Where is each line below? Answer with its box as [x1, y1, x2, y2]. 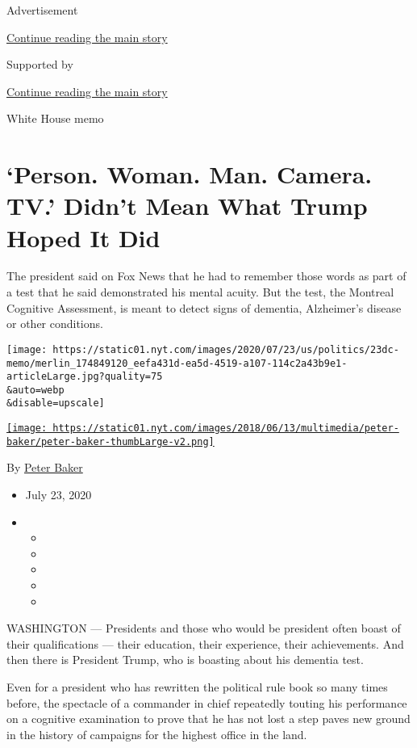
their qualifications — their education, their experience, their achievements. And [6, 635, 404, 652]
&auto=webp [6, 384, 65, 396]
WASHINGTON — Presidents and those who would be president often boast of [6, 620, 401, 637]
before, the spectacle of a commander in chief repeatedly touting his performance [6, 694, 407, 711]
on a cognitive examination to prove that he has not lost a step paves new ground [6, 710, 411, 727]
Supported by [6, 56, 73, 73]
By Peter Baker [6, 459, 83, 476]
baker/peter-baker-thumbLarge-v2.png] [6, 435, 215, 448]
